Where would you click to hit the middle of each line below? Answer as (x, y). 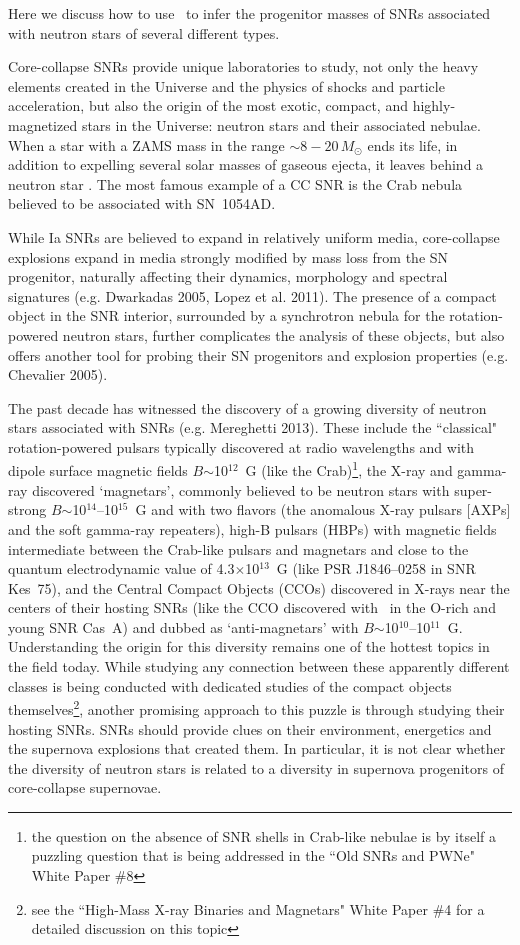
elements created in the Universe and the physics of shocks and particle (226, 85)
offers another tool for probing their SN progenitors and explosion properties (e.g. (258, 354)
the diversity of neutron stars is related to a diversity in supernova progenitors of (256, 767)
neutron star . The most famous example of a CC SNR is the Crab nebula (235, 183)
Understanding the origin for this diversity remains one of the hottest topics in (249, 646)
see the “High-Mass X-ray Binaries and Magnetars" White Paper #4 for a (258, 908)
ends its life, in (412, 144)
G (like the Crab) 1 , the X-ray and (349, 469)
